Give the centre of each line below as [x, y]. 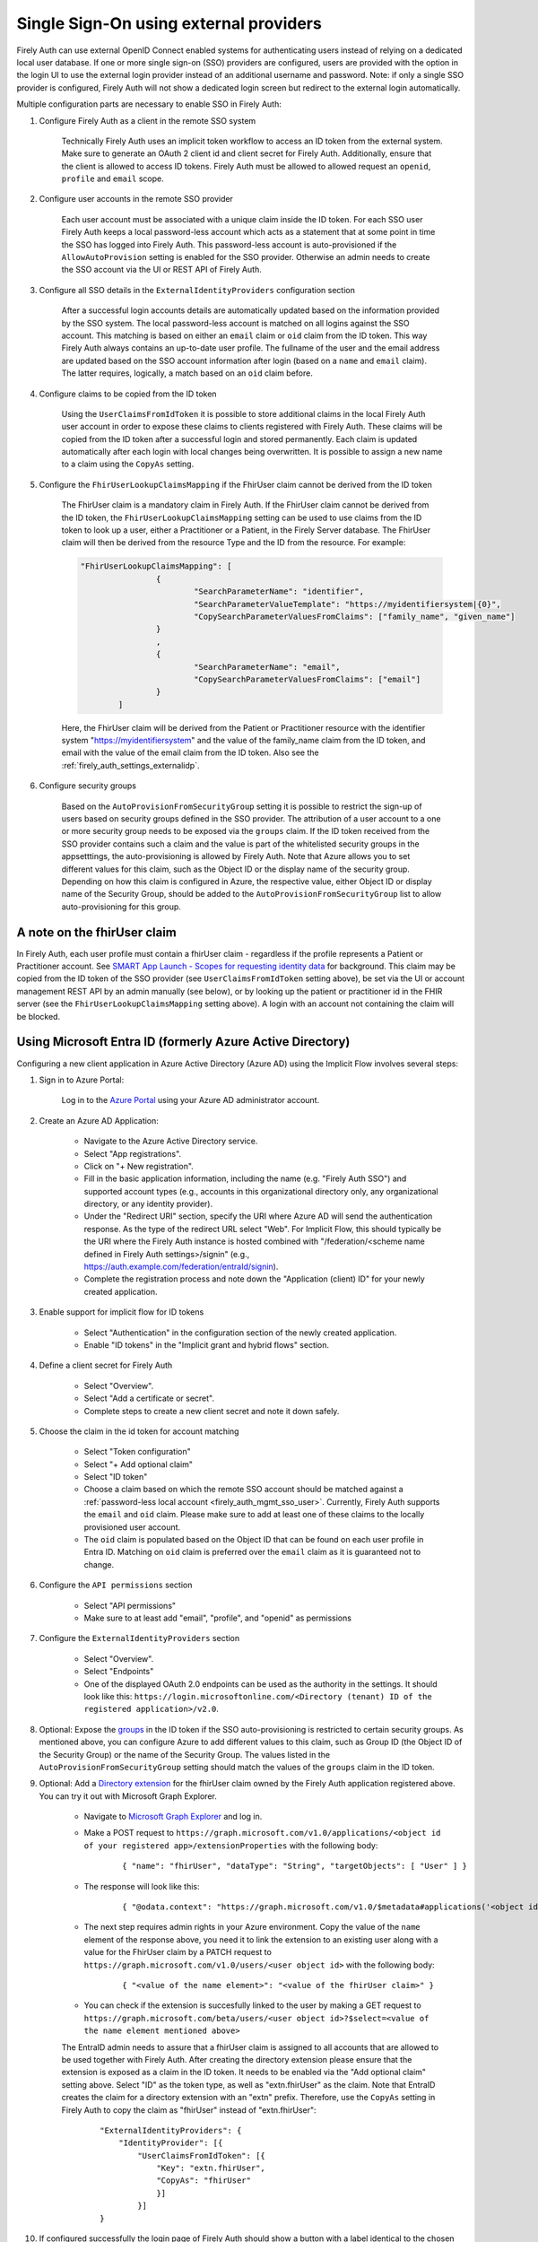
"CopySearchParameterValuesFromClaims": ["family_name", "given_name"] [354, 616]
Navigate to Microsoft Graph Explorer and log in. [173, 1817]
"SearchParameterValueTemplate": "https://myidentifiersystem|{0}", [347, 604]
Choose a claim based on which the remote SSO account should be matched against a [243, 1490]
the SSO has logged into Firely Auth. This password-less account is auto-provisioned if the [229, 244]
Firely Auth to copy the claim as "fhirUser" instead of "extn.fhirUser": [189, 2110]
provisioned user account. [132, 1527]
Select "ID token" [116, 1477]
